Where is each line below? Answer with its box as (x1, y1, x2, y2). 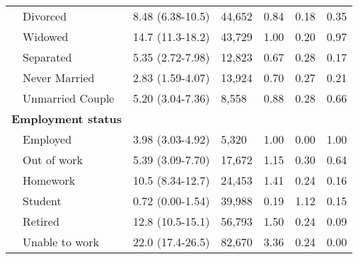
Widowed (23, 28, 69, 45)
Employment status (11, 110, 122, 127)
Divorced (23, 8, 67, 24)
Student (23, 192, 62, 209)
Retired (23, 213, 59, 229)
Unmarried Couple (23, 90, 115, 106)
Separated (23, 49, 72, 65)
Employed (23, 131, 72, 147)
